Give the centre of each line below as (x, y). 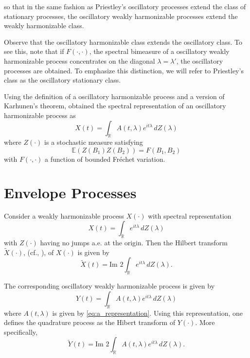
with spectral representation (190, 215)
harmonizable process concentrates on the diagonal (80, 60)
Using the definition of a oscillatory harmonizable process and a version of (114, 96)
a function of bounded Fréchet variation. (105, 159)
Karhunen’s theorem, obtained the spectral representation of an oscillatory (115, 106)
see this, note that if (34, 51)
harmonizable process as (40, 115)
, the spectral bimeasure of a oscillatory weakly (159, 51)
